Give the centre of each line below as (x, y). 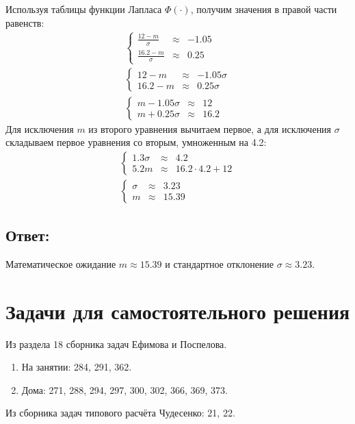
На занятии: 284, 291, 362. (77, 367)
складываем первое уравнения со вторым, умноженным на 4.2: (136, 142)
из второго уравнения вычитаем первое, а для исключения (210, 128)
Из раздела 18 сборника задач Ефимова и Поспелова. (116, 344)
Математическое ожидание (61, 263)
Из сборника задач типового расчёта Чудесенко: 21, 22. (120, 413)
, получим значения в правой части (264, 9)
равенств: (25, 22)
